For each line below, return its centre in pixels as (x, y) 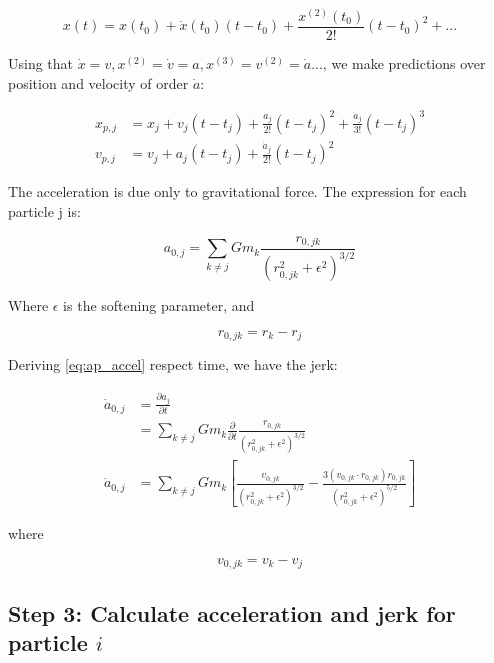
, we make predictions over (404, 63)
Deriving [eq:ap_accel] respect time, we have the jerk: (173, 364)
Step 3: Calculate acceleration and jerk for (232, 612)
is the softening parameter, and (159, 305)
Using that (41, 63)
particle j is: (44, 210)
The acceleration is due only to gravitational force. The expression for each (237, 191)
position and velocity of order (98, 82)
